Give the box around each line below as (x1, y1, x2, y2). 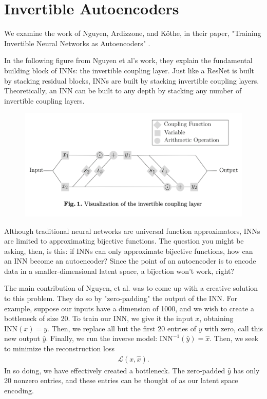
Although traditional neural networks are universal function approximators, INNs (4, 225, 260, 236)
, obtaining (199, 313, 234, 324)
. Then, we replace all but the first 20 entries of (47, 323, 197, 333)
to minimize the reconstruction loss (4, 343, 115, 354)
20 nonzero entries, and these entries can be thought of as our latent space (4, 375, 238, 386)
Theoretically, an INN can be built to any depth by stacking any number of (4, 85, 242, 96)
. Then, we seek (209, 333, 259, 344)
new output (4, 333, 41, 344)
